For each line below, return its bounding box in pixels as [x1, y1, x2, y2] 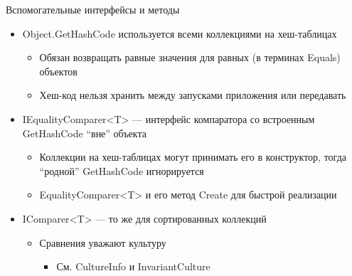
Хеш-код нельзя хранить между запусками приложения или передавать [39, 87, 346, 102]
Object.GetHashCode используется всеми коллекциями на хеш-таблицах [22, 26, 337, 41]
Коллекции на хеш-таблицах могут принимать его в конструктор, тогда [39, 149, 346, 164]
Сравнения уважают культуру [39, 235, 166, 250]
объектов [39, 63, 78, 78]
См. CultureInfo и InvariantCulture [56, 259, 210, 274]
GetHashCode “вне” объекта [22, 125, 146, 140]
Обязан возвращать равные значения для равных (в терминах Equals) [39, 50, 341, 65]
